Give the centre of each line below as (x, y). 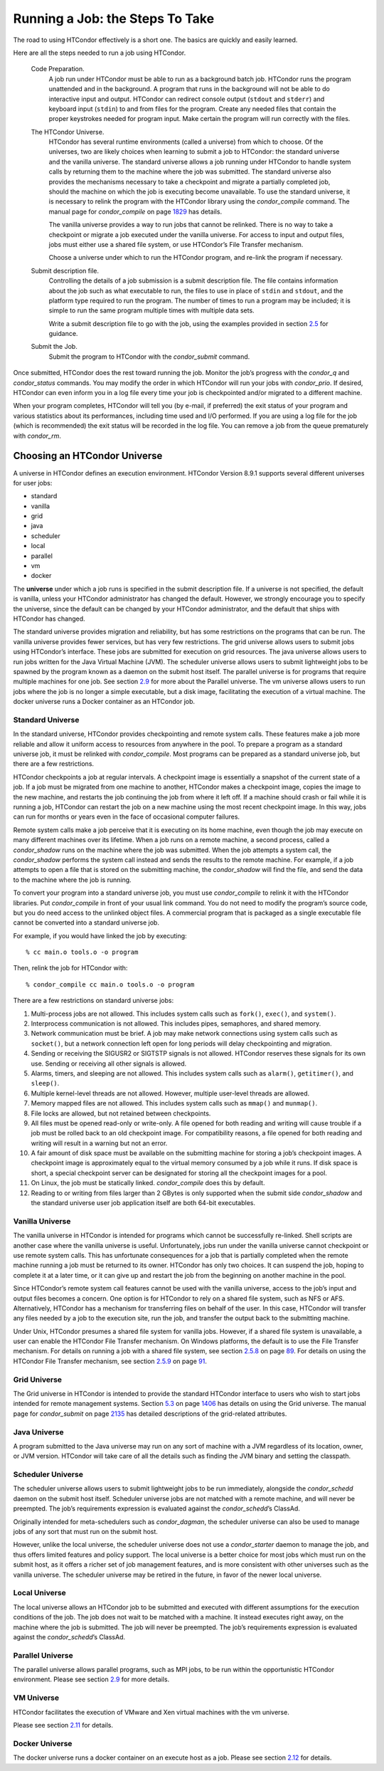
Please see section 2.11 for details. (63, 1725)
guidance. (63, 334)
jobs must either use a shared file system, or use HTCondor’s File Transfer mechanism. (176, 244)
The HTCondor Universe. (68, 132)
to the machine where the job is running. (72, 880)
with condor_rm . (37, 436)
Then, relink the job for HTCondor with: (70, 968)
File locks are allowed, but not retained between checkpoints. (121, 1113)
